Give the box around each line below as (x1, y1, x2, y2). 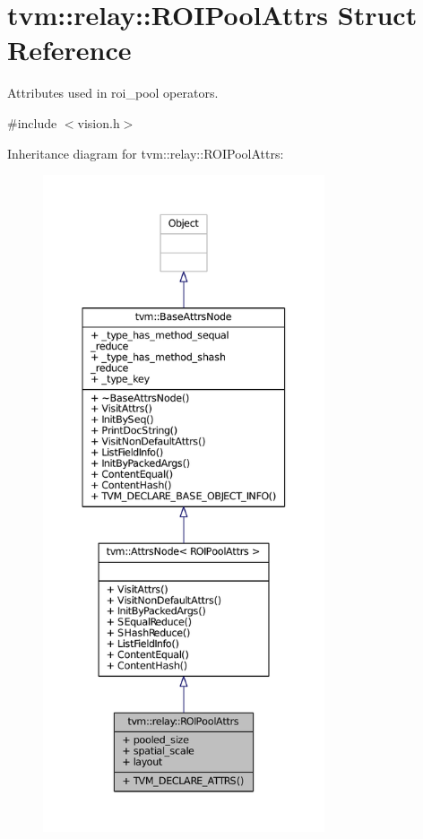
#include (7, 113, 57, 132)
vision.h (77, 113, 120, 132)
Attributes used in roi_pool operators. (7, 83, 219, 102)
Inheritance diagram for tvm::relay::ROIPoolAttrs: (7, 143, 284, 162)
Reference (7, 31, 132, 68)
